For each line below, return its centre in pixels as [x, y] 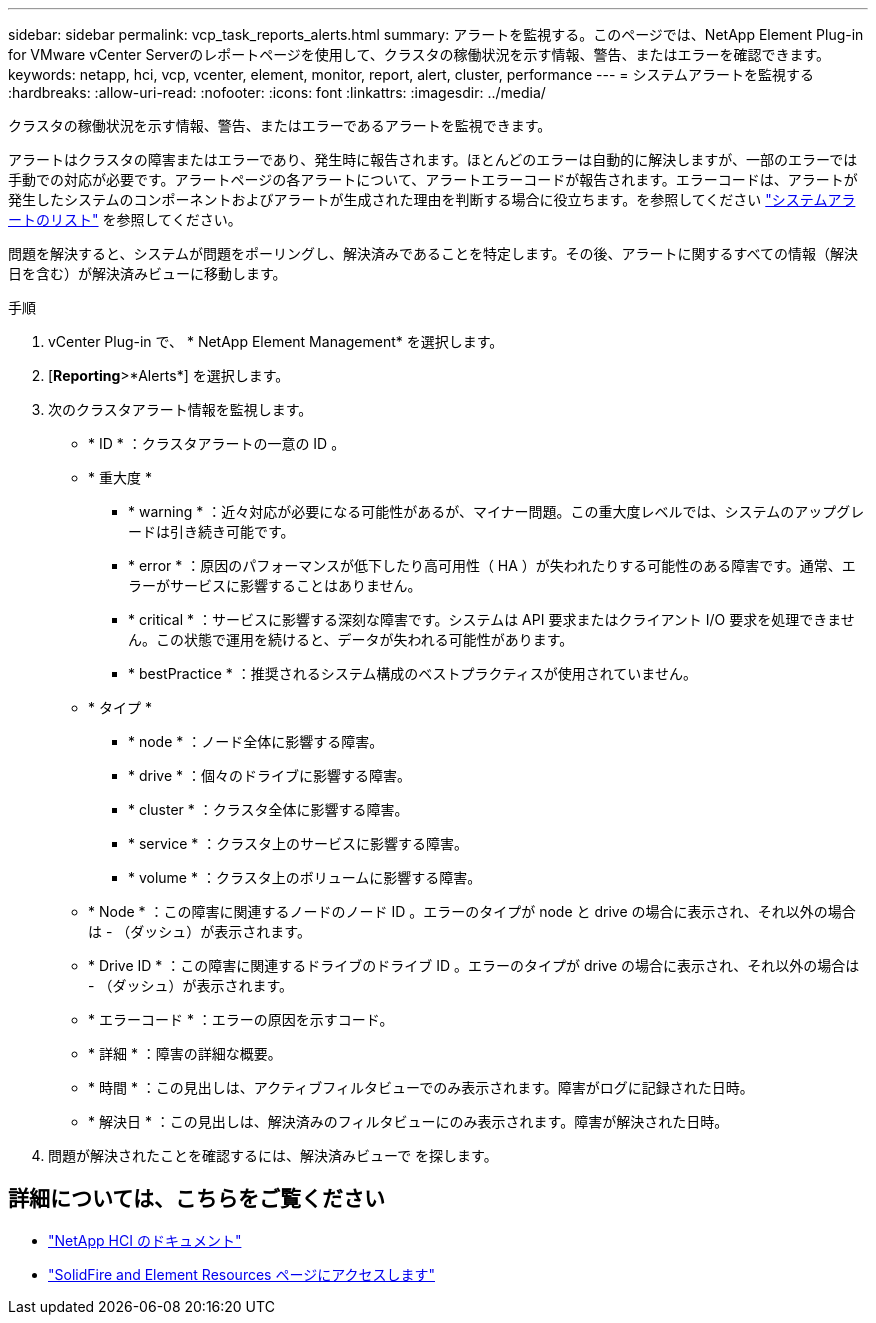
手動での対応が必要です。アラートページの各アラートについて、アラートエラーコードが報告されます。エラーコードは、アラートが [433, 179]
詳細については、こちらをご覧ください [196, 1199]
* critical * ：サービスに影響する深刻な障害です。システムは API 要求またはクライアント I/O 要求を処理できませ [491, 619]
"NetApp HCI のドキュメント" [145, 1240]
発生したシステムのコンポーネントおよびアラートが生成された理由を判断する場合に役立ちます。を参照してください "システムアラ [432, 199]
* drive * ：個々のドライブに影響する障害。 [269, 775]
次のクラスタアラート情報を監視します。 [180, 409]
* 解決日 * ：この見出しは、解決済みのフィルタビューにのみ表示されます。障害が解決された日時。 [408, 1121]
